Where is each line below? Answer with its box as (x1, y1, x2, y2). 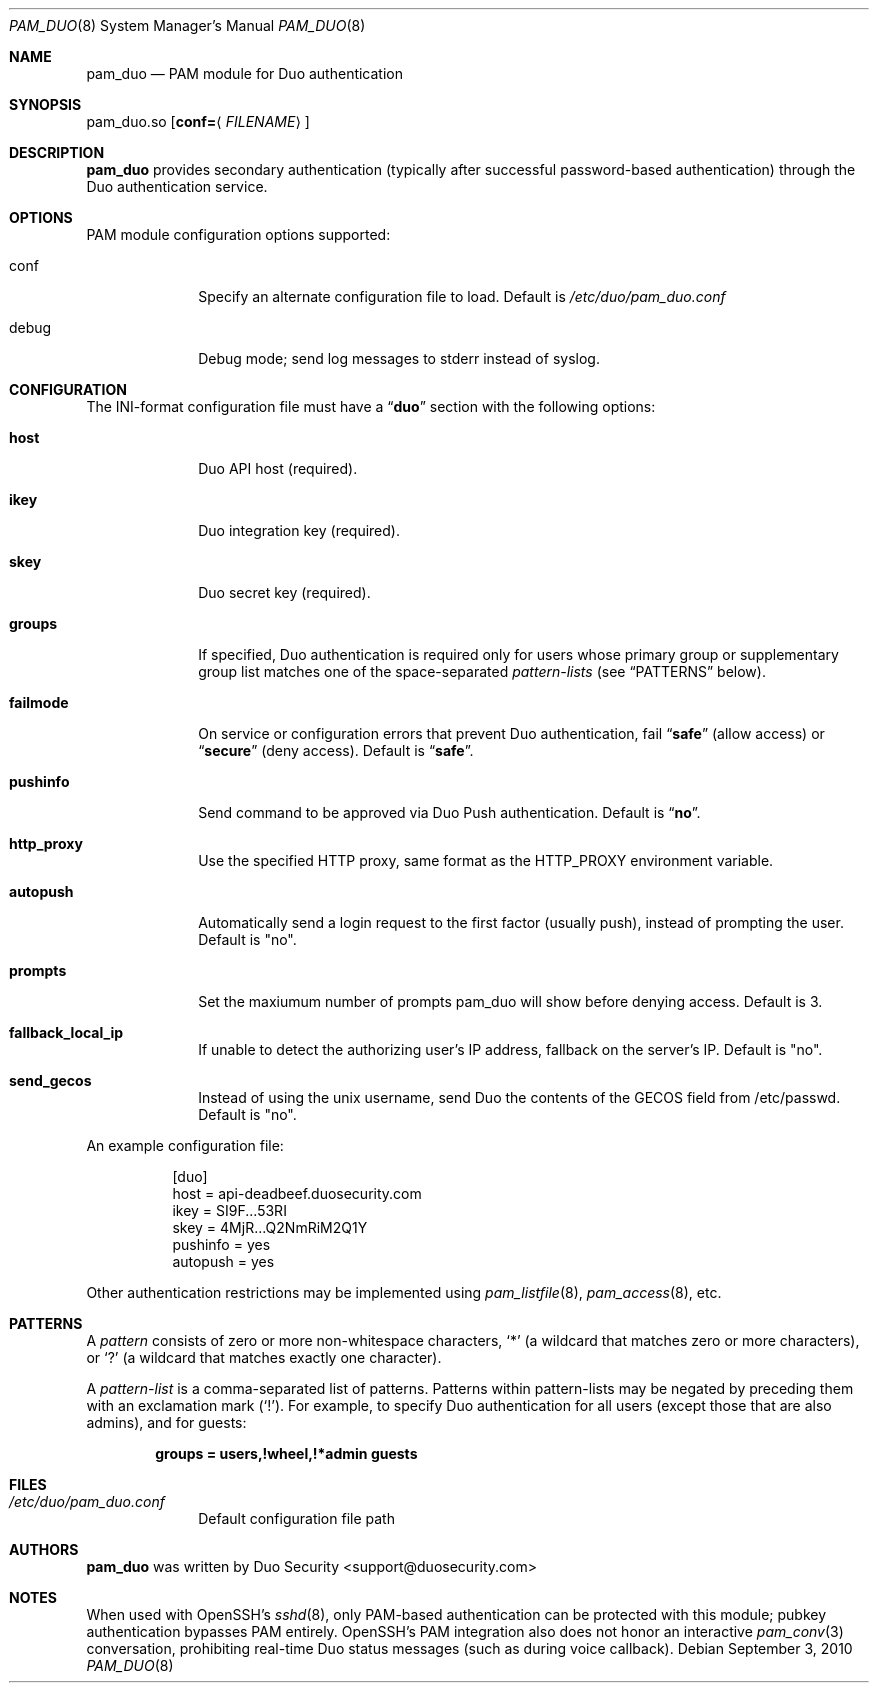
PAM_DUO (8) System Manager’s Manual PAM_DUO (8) (9, 17, 366, 34)
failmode (9, 694, 69, 711)
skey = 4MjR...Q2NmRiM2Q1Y (172, 1219, 368, 1236)
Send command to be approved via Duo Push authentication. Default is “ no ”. (198, 804, 701, 821)
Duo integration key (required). (198, 522, 400, 539)
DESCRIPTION (9, 144, 105, 161)
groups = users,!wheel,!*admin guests (155, 1445, 418, 1462)
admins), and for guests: (86, 1414, 247, 1431)
